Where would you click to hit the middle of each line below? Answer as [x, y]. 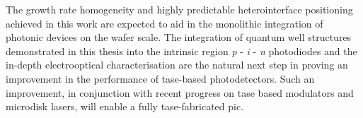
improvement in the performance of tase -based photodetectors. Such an [160, 78]
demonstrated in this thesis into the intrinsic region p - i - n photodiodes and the [181, 51]
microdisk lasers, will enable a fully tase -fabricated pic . [125, 106]
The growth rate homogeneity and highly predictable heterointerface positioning [179, 9]
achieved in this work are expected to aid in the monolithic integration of [165, 23]
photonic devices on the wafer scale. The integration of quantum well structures [179, 37]
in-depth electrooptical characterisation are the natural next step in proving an [177, 65]
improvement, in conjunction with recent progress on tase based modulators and [180, 92]
